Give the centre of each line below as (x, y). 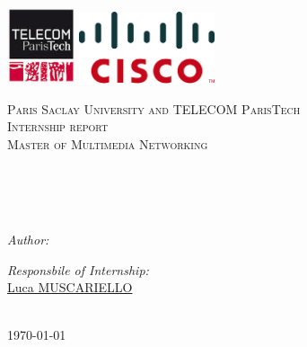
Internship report (58, 126)
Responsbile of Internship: (78, 269)
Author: (28, 240)
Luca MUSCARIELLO (70, 287)
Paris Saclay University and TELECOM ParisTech (154, 108)
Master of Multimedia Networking (108, 143)
